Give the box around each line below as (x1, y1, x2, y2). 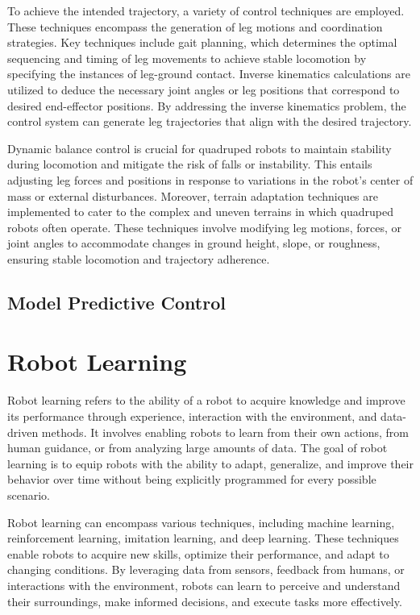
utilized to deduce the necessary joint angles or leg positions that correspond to (7, 81, 400, 98)
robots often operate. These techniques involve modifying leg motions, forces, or (7, 218, 401, 235)
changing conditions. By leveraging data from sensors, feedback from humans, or (7, 561, 405, 578)
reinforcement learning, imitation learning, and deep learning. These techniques (7, 530, 399, 546)
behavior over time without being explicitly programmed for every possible (7, 471, 376, 488)
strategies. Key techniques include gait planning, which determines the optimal (7, 34, 397, 51)
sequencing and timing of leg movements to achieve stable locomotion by (7, 49, 367, 66)
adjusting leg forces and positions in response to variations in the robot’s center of (7, 171, 414, 188)
